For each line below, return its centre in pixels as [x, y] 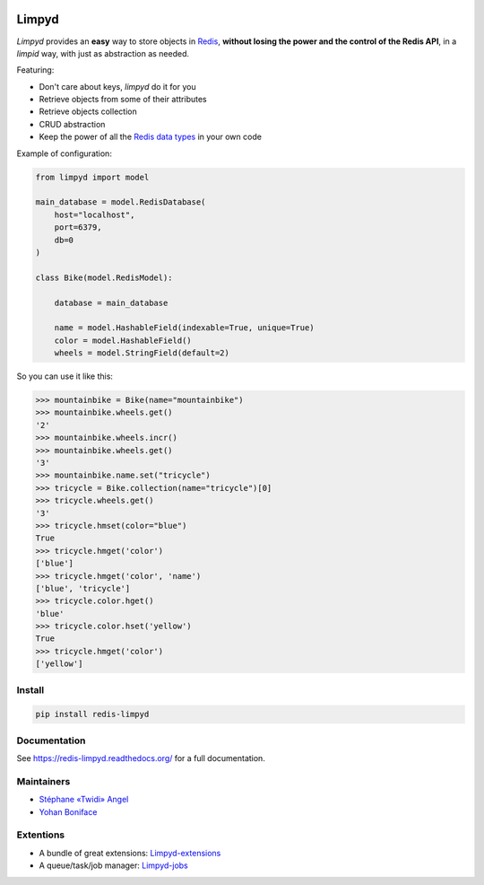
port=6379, [78, 228]
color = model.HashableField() [123, 340]
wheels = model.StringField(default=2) [142, 353]
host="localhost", [95, 215]
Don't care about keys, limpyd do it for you [117, 86]
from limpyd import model [92, 177]
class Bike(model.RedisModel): [104, 277]
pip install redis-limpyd [92, 714]
